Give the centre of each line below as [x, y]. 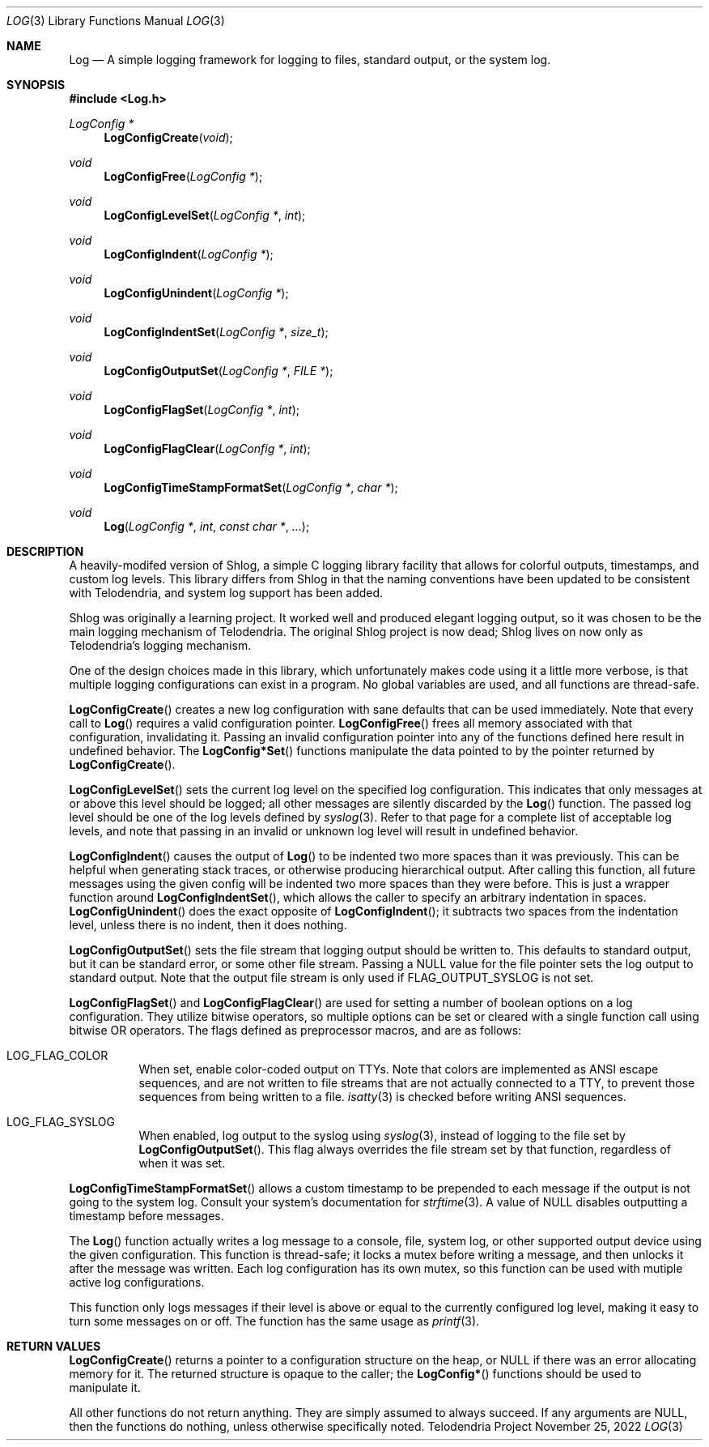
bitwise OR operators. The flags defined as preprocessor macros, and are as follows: [295, 1030]
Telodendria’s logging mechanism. [160, 645]
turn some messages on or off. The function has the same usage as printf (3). [274, 1321]
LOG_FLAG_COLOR [57, 1055]
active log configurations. [137, 1282]
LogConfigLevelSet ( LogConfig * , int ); [205, 215]
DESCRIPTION [45, 551]
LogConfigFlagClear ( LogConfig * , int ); [207, 448]
